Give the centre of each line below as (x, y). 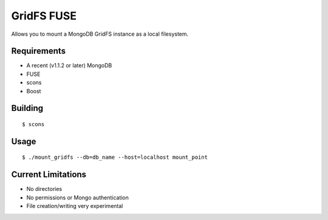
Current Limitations (49, 175)
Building (27, 108)
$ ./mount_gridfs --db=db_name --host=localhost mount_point (115, 157)
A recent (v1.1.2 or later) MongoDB (69, 65)
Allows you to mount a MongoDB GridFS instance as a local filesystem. (100, 34)
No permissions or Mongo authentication (77, 198)
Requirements (39, 51)
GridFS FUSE (44, 16)
